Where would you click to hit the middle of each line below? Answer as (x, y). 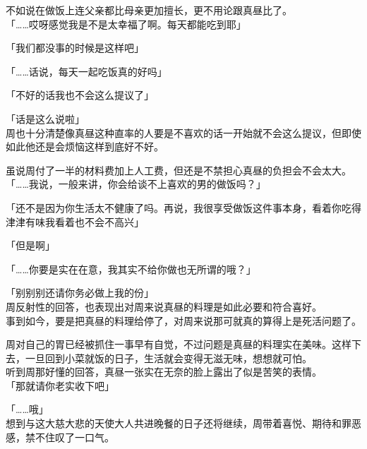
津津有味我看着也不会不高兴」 (75, 221)
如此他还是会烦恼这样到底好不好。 (85, 146)
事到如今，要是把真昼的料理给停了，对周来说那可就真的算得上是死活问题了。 (183, 320)
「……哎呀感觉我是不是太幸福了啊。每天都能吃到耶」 (126, 24)
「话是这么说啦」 (45, 118)
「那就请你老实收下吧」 (60, 385)
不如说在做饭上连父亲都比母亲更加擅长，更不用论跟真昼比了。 (149, 10)
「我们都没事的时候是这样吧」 (75, 48)
